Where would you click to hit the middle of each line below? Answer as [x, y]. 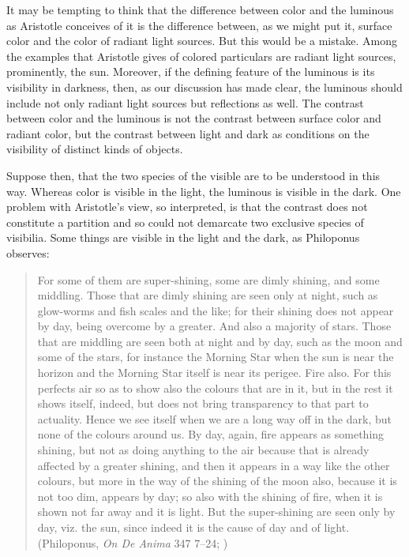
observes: [28, 252]
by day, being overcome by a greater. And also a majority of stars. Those [214, 326]
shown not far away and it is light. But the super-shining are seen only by [216, 512]
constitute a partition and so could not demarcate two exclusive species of [185, 222]
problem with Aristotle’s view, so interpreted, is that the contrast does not [187, 207]
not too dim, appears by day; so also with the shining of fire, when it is [210, 496]
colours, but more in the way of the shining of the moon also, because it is [217, 481]
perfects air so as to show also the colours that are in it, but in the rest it [215, 388]
